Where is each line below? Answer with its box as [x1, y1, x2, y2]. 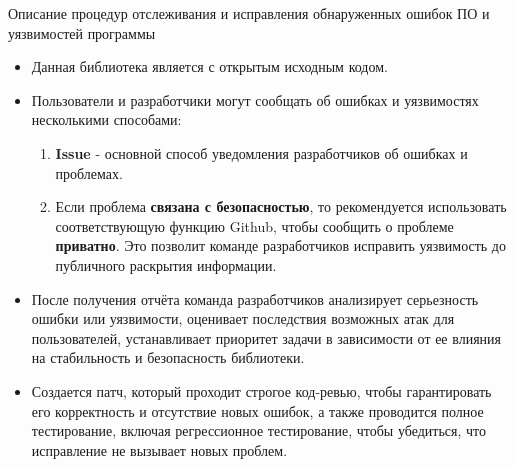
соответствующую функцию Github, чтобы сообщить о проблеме [55, 215, 454, 236]
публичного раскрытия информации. [55, 254, 277, 275]
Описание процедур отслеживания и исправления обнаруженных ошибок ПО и [8, 3, 490, 23]
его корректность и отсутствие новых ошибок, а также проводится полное [31, 400, 484, 421]
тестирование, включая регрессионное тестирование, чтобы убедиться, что [31, 420, 486, 441]
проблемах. [55, 162, 123, 183]
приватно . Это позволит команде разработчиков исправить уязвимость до [55, 235, 506, 256]
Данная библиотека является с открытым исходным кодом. [31, 56, 388, 77]
